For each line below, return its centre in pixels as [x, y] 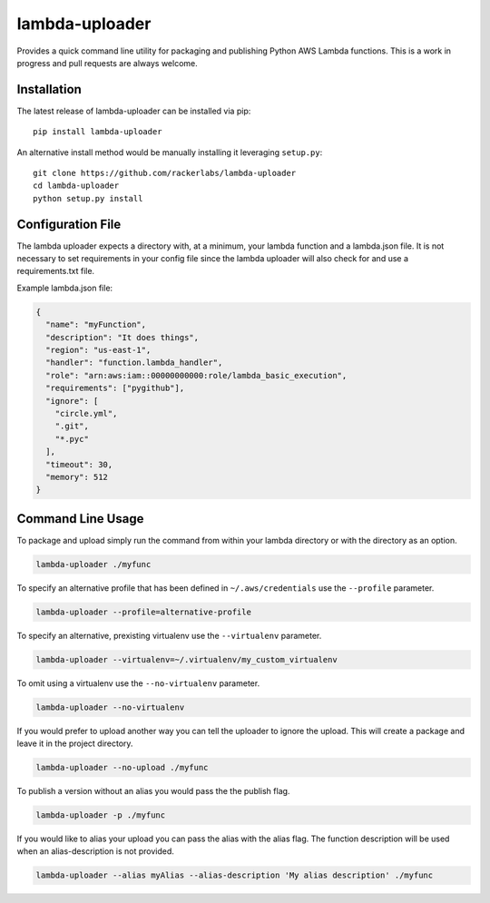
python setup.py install [88, 198]
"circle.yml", [86, 413]
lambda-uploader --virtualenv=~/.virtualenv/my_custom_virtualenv [186, 659]
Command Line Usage [80, 519]
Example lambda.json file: [65, 288]
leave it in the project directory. [75, 743]
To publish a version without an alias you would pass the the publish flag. [153, 791]
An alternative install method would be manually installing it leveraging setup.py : [170, 152]
